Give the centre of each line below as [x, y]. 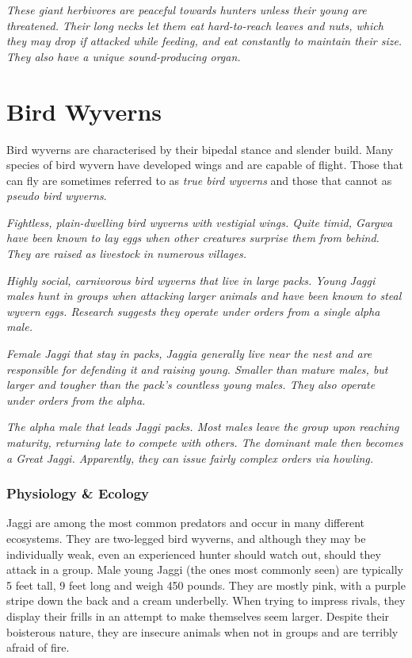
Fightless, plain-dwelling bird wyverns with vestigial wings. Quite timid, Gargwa [200, 222]
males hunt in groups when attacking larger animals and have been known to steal [204, 296]
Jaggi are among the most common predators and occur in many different [186, 523]
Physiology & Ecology [78, 493]
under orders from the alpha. [76, 400]
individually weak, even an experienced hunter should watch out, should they [194, 554]
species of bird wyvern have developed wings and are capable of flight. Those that [205, 165]
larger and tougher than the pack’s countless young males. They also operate [191, 385]
